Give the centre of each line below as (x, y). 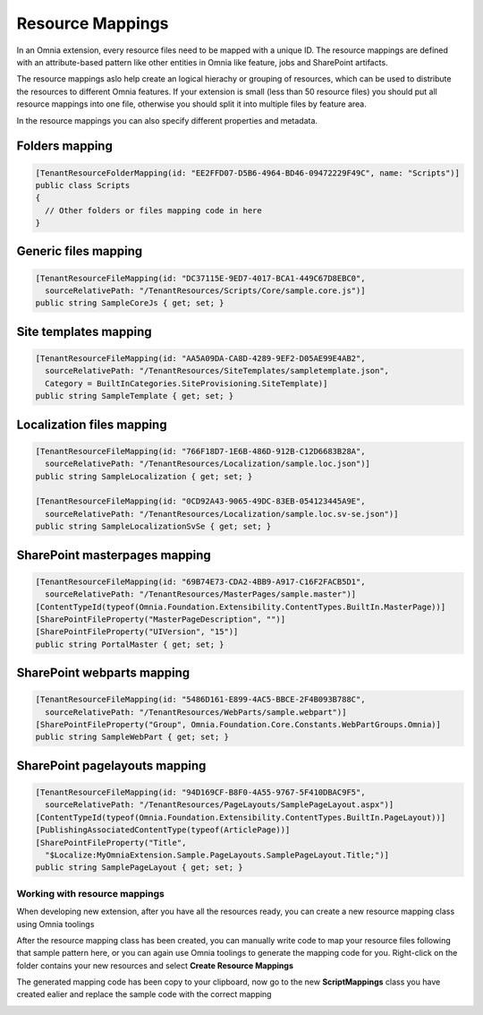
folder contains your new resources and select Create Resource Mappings (155, 965)
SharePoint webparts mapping (103, 673)
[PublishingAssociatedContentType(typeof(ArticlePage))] (163, 830)
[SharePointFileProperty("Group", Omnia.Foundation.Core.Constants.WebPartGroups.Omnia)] (238, 725)
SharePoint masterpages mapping (114, 555)
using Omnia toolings (55, 924)
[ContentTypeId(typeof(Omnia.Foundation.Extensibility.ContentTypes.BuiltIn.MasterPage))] (241, 606)
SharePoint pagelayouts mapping (111, 766)
